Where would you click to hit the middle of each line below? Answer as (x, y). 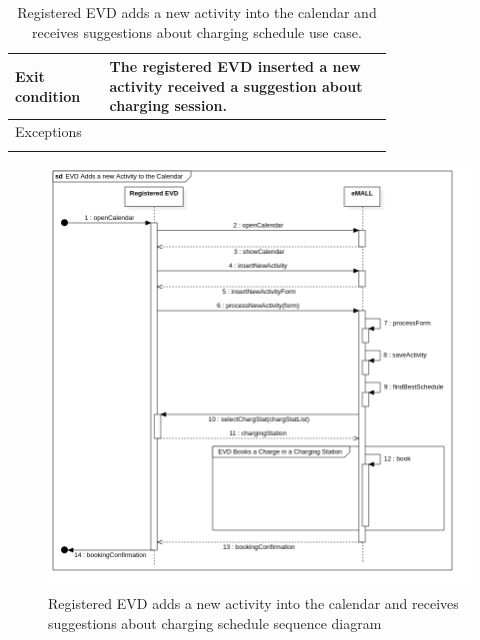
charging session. (168, 105)
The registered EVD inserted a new (235, 66)
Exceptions (48, 131)
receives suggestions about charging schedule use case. (197, 31)
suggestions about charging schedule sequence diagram (215, 622)
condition (48, 95)
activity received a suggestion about (236, 85)
